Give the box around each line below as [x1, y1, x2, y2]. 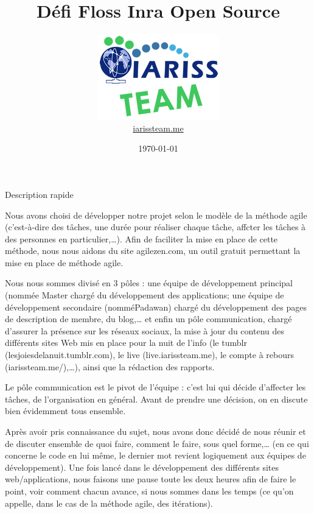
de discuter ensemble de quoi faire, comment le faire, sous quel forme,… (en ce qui [5, 437, 309, 449]
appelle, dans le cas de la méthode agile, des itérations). [5, 496, 213, 509]
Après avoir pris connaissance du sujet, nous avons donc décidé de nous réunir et [5, 425, 306, 437]
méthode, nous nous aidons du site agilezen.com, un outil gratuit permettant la [5, 244, 301, 257]
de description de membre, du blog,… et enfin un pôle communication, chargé [5, 312, 292, 325]
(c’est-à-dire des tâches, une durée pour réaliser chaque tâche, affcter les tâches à [5, 220, 306, 233]
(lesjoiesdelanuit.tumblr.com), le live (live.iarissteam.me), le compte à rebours [5, 348, 294, 361]
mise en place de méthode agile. [5, 256, 124, 269]
